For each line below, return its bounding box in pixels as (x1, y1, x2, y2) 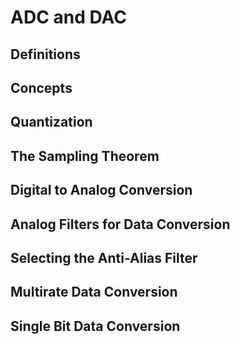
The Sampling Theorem (10, 147, 160, 165)
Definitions (10, 46, 81, 63)
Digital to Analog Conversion (10, 182, 193, 199)
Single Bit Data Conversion (10, 317, 181, 335)
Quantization (10, 114, 93, 131)
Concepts (10, 79, 73, 96)
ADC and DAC (10, 6, 127, 29)
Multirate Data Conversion (10, 284, 178, 301)
